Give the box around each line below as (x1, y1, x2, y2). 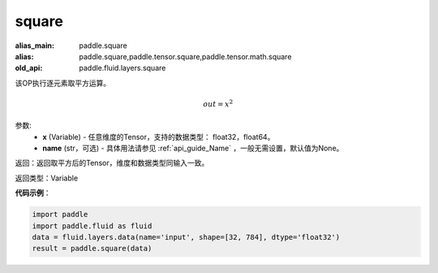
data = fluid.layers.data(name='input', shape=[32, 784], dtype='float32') (32, 232, 341, 242)
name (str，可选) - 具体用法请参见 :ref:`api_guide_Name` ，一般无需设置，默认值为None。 (42, 143, 344, 154)
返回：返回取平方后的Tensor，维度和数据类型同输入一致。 (15, 158, 209, 168)
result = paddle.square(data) (32, 244, 152, 253)
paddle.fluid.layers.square (79, 63, 166, 73)
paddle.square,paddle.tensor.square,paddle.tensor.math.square (79, 51, 292, 61)
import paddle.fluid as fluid (32, 221, 152, 231)
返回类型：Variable (15, 173, 79, 183)
